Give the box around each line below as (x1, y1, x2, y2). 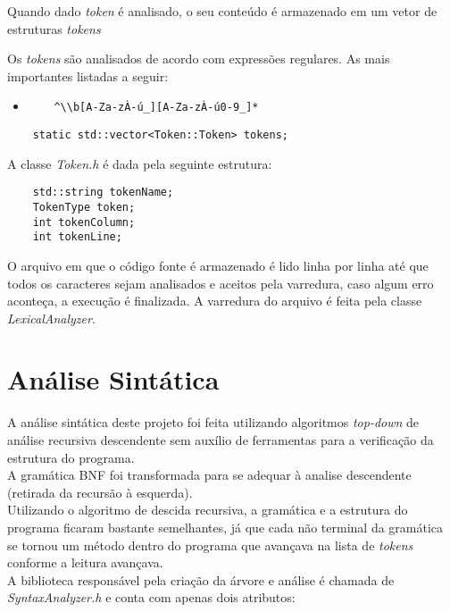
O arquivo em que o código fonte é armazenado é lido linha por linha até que (7, 256, 429, 274)
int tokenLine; (32, 231, 122, 244)
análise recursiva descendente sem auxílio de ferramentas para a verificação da (7, 431, 434, 449)
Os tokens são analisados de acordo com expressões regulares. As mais (7, 49, 390, 68)
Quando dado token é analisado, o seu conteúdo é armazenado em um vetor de (7, 2, 437, 20)
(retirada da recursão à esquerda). (7, 482, 193, 501)
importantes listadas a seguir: (7, 66, 169, 85)
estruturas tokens (7, 19, 101, 38)
